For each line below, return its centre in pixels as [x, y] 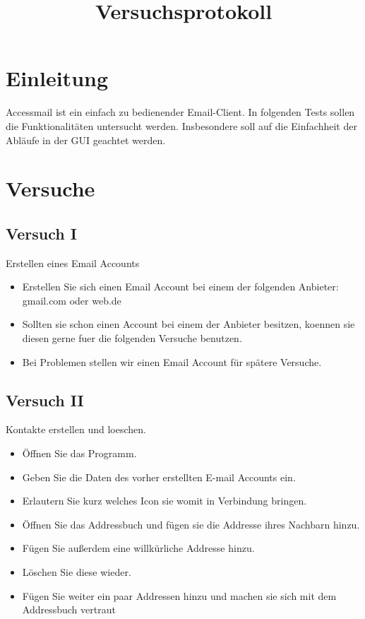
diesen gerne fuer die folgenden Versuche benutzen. [132, 338]
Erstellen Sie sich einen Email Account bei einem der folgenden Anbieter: [180, 287]
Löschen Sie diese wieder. [77, 572]
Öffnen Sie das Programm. [79, 453]
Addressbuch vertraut [69, 609]
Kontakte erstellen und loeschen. [76, 429]
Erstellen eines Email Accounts [73, 263]
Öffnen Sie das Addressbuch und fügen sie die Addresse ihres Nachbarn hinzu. [191, 524]
